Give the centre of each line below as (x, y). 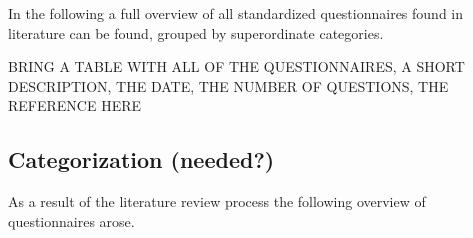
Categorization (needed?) (141, 159)
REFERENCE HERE (75, 105)
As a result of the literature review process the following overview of (217, 201)
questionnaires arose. (71, 220)
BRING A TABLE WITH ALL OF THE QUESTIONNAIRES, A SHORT (236, 66)
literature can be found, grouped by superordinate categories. (196, 32)
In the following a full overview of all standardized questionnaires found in (236, 13)
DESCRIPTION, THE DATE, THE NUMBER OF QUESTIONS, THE (228, 85)
